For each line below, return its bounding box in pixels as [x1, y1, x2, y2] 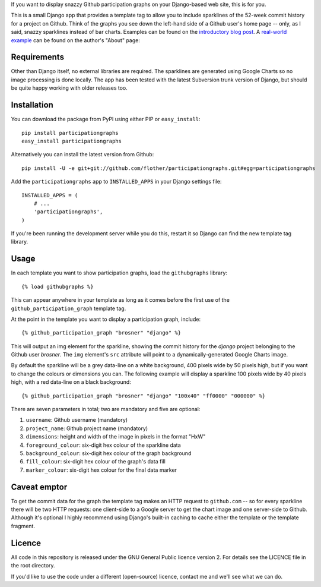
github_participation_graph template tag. [11, 305, 126, 312]
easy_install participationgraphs [21, 137, 122, 144]
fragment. [11, 522, 36, 529]
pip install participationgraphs [21, 130, 119, 136]
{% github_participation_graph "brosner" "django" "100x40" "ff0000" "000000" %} [21, 392, 266, 399]
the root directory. [11, 562, 56, 569]
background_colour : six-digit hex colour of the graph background [26, 450, 192, 457]
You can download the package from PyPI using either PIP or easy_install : [11, 116, 201, 123]
